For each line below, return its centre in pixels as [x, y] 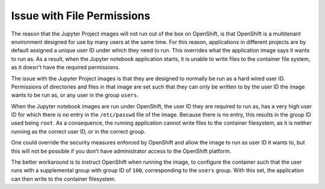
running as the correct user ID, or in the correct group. [78, 131]
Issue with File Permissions [81, 16]
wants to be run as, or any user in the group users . [75, 95]
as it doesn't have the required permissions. [66, 67]
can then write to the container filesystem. [63, 179]
